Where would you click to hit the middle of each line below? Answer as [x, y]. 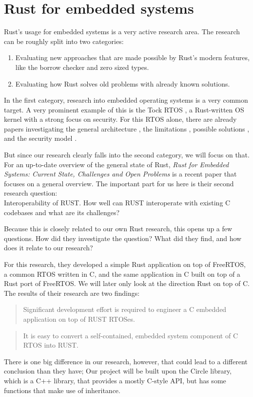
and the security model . [40, 138]
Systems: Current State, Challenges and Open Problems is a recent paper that [120, 174]
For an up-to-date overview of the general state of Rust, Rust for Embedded [117, 164]
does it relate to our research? [49, 248]
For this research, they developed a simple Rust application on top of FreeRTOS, [125, 264]
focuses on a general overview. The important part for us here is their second [119, 183]
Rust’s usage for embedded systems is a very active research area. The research [122, 32]
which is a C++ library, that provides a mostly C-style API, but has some [115, 380]
